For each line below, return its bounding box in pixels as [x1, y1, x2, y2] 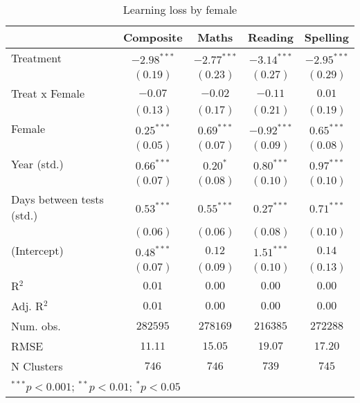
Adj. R [11, 298, 44, 314]
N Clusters [11, 358, 63, 374]
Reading [247, 29, 294, 45]
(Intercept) [11, 242, 64, 258]
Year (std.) [11, 156, 64, 172]
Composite [123, 29, 183, 45]
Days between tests [11, 191, 104, 207]
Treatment [11, 50, 62, 66]
